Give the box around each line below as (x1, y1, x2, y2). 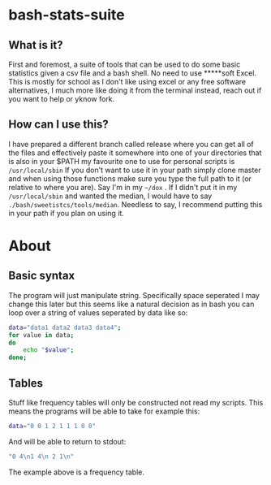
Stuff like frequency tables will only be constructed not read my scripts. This (8, 398, 264, 407)
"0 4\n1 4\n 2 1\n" (8, 453, 75, 461)
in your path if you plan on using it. (8, 208, 124, 218)
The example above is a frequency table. (8, 467, 144, 477)
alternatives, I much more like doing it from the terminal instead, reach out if (8, 85, 262, 95)
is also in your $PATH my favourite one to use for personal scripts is (8, 156, 235, 166)
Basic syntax (8, 269, 75, 283)
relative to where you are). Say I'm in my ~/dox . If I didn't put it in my (8, 182, 238, 192)
